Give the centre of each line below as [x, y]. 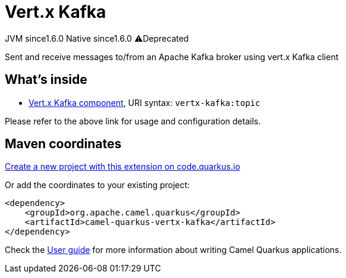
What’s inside [46, 80]
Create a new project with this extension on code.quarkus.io [122, 167]
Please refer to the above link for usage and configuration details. [133, 121]
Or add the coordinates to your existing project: [97, 185]
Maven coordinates [63, 144]
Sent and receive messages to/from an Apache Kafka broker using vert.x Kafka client [172, 57]
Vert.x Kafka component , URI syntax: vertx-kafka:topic [144, 102]
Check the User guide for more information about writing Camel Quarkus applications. [173, 250]
